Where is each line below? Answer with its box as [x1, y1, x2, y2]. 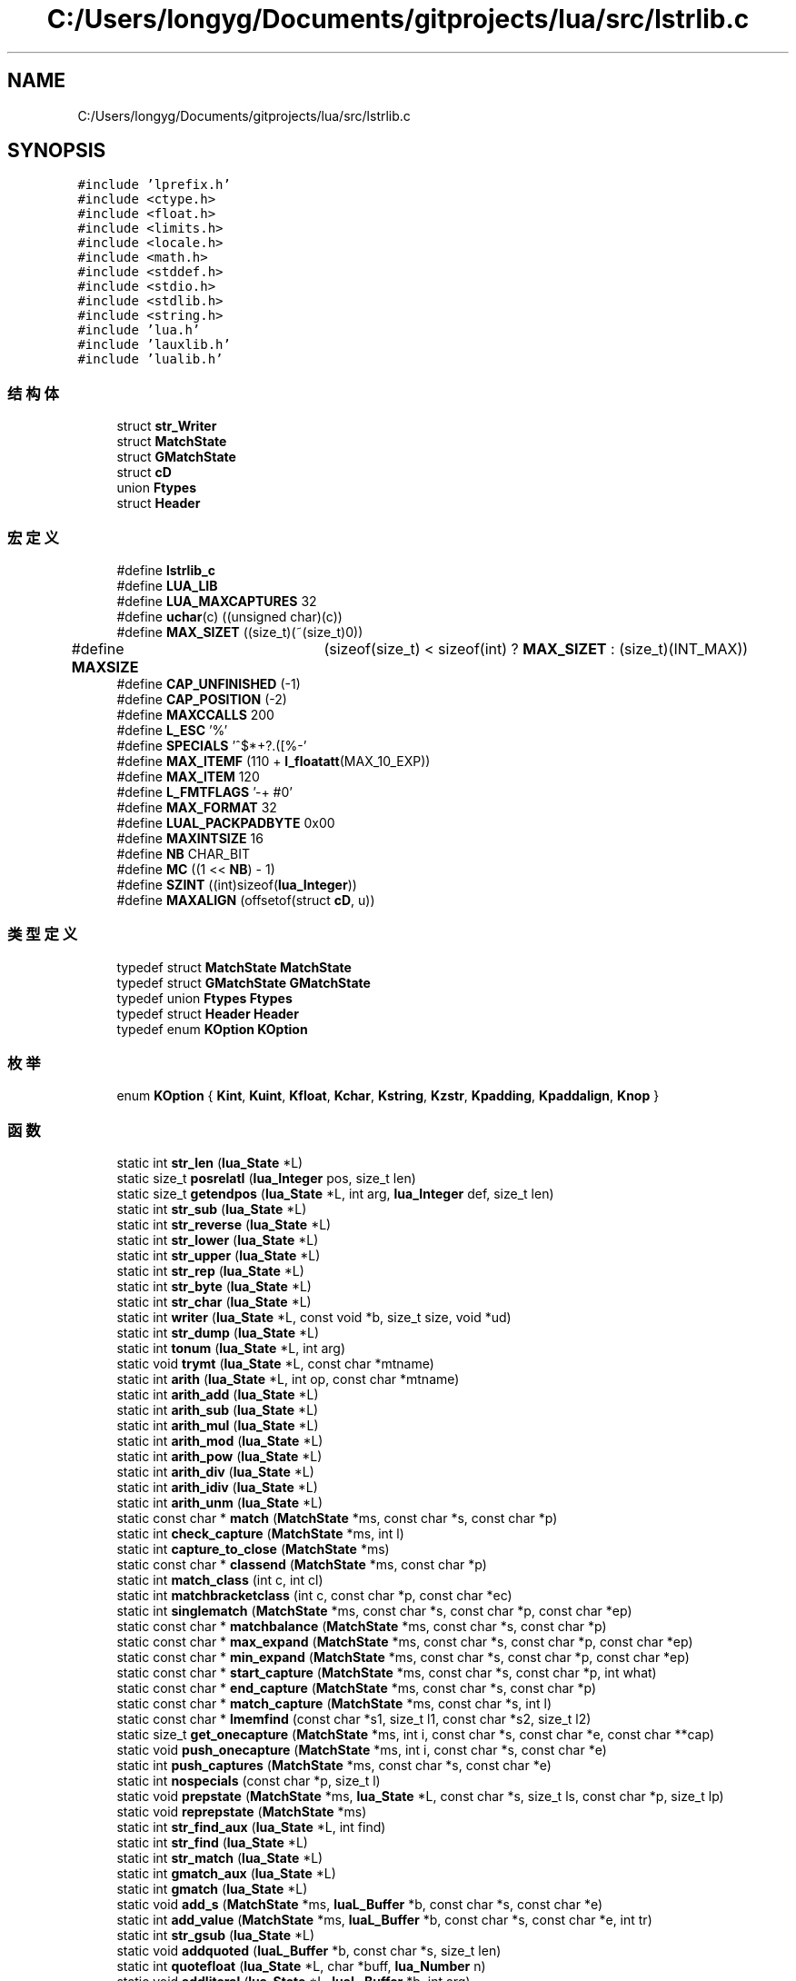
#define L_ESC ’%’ [116, 722, 228, 738]
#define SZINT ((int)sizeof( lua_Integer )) [116, 876, 357, 892]
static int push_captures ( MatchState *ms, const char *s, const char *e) [116, 1757, 552, 1774]
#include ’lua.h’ [77, 323, 201, 338]
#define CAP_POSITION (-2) [116, 691, 287, 707]
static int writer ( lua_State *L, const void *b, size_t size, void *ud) [116, 1309, 512, 1326]
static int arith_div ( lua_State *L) [116, 1464, 314, 1480]
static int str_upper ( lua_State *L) [116, 1248, 321, 1264]
